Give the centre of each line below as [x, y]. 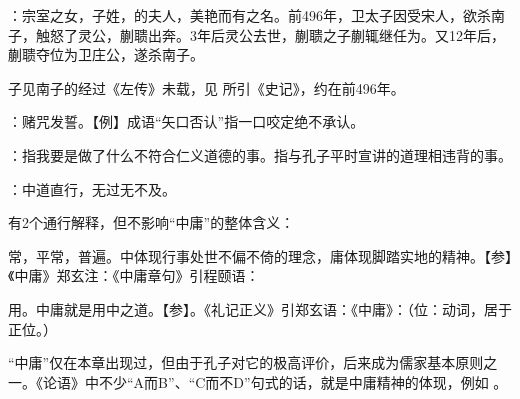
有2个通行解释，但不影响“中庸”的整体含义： [151, 222]
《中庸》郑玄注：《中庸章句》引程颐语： [134, 275]
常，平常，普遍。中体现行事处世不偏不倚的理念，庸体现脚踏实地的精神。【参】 [260, 255]
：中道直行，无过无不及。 [92, 188]
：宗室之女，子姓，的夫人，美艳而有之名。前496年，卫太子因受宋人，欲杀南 [256, 15]
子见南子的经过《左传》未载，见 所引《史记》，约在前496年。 [206, 87]
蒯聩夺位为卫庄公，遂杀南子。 [106, 54]
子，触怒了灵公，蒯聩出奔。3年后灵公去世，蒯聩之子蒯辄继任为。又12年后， [256, 34]
